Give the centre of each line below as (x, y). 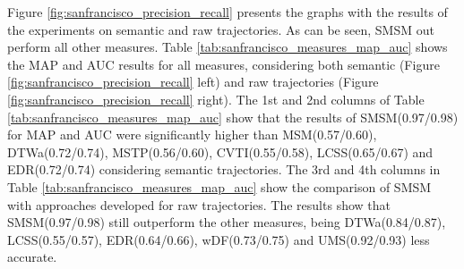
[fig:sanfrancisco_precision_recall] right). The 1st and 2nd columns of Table (216, 99)
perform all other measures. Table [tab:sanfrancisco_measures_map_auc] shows (228, 47)
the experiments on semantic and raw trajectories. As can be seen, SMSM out (221, 29)
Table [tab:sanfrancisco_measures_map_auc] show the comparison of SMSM (219, 186)
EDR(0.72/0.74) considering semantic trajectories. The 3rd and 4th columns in (224, 169)
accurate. (32, 257)
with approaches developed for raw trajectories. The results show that (199, 204)
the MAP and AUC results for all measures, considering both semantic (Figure (223, 64)
